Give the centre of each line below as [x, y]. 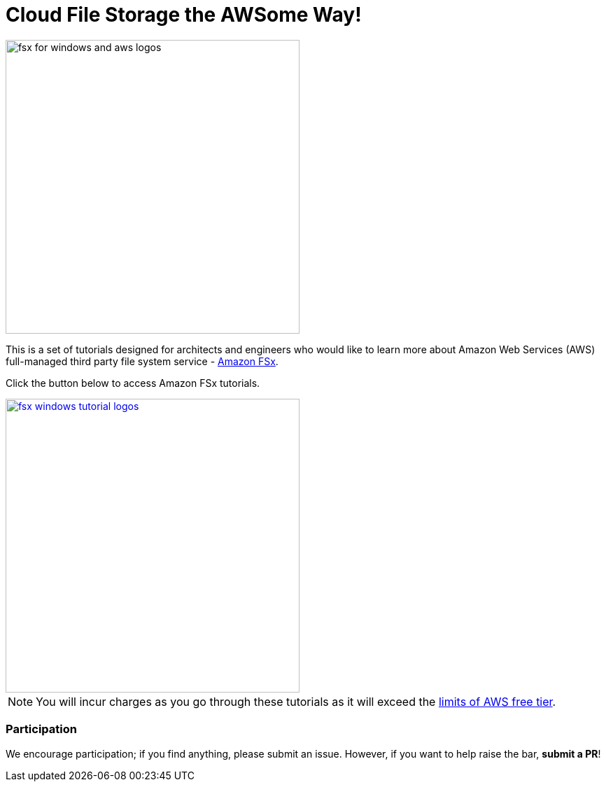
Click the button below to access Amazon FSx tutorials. [133, 383]
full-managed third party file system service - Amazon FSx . [142, 361]
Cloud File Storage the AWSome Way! [184, 15]
